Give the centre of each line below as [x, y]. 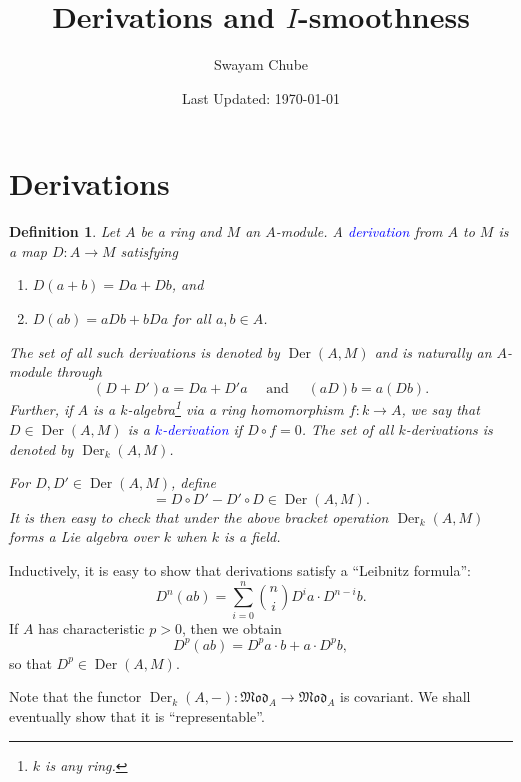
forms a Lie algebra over [84, 536]
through [79, 371]
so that [30, 662]
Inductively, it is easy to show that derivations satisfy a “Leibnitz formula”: [240, 570]
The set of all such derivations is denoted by [144, 351]
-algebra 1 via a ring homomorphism [235, 408]
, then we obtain [231, 627]
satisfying [149, 250]
